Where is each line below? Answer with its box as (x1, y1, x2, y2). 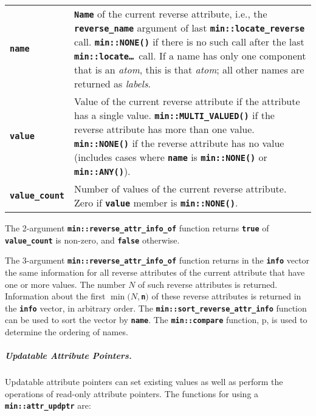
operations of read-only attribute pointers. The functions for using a (5, 387, 259, 400)
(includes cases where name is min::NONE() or (74, 150, 267, 164)
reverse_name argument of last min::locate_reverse (74, 21, 305, 35)
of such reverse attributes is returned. (138, 278, 278, 290)
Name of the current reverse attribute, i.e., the (74, 7, 267, 21)
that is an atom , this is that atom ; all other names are (74, 63, 304, 77)
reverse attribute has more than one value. (74, 122, 255, 136)
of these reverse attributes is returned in (151, 290, 301, 302)
